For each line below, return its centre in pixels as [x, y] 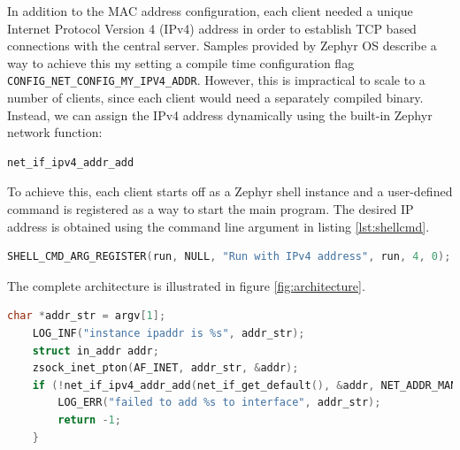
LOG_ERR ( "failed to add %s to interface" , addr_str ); [219, 403]
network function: [55, 132]
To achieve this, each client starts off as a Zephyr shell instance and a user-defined [230, 191]
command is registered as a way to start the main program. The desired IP [211, 209]
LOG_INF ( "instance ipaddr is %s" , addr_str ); [169, 333]
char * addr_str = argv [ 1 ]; [87, 316]
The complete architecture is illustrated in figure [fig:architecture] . [186, 285]
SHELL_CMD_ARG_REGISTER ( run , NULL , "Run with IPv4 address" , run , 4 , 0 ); [229, 257]
